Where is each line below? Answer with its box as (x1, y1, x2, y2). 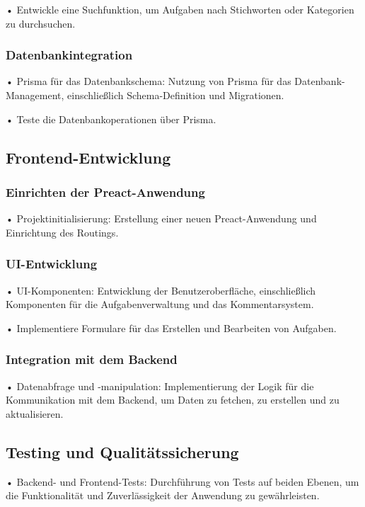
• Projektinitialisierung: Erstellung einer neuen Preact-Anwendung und (6, 211, 317, 226)
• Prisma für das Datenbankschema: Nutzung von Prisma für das (6, 74, 291, 89)
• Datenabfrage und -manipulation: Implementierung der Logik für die (6, 378, 314, 393)
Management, (6, 88, 64, 102)
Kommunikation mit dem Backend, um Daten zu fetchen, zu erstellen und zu (6, 392, 340, 407)
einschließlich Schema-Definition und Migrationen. (67, 88, 284, 102)
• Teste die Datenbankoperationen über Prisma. (6, 111, 216, 126)
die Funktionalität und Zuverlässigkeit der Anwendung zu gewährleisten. (6, 488, 320, 503)
